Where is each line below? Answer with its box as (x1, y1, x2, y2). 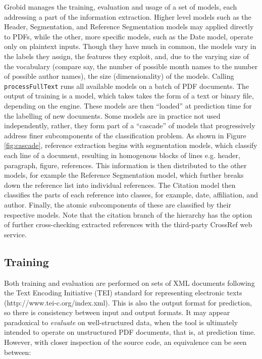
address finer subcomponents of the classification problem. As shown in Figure (4, 130, 246, 140)
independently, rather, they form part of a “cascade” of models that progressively (4, 120, 255, 131)
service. (4, 229, 27, 239)
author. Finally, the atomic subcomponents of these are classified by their (4, 199, 231, 210)
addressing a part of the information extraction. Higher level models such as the (4, 11, 251, 22)
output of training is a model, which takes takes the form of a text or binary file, (4, 90, 254, 101)
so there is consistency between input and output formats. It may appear (4, 307, 230, 318)
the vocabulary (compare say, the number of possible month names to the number (4, 61, 258, 71)
